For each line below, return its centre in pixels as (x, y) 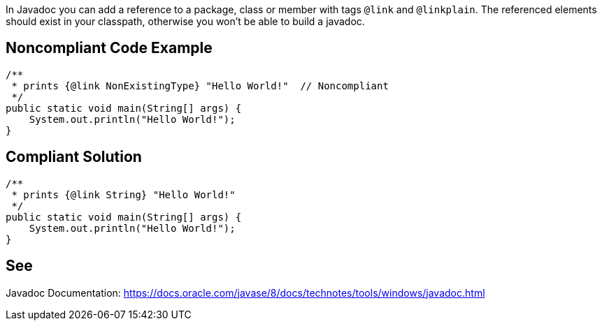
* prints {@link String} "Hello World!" (123, 194)
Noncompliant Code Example (109, 48)
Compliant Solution (74, 157)
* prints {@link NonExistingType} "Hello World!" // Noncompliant (200, 86)
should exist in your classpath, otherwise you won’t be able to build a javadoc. (185, 21)
